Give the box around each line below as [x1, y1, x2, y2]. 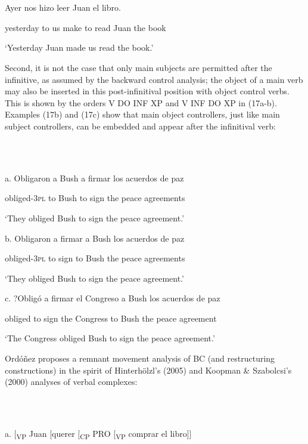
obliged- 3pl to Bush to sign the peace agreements [5, 192, 185, 204]
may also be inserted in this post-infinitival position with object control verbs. [5, 85, 290, 97]
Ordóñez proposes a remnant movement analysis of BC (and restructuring [5, 352, 275, 365]
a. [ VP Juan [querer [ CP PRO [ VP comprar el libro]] [5, 427, 192, 441]
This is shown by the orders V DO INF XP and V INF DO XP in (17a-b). [5, 96, 277, 109]
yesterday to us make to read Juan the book [5, 21, 166, 33]
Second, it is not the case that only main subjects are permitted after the [5, 61, 272, 73]
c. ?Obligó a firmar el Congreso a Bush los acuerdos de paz [5, 292, 220, 304]
